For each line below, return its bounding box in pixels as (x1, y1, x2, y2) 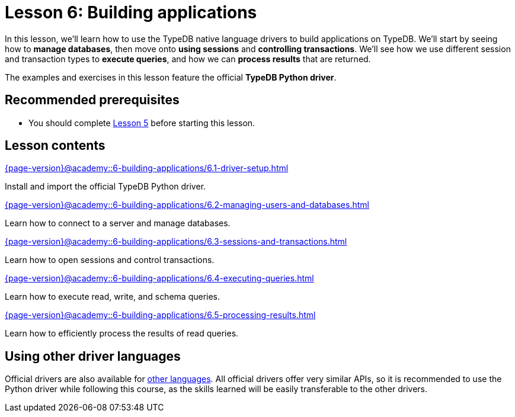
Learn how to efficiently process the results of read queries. (5, 328, 239, 339)
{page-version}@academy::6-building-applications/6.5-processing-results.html (5, 310, 316, 320)
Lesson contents (5, 138, 105, 153)
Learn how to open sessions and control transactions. (5, 255, 215, 265)
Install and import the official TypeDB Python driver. (5, 181, 206, 192)
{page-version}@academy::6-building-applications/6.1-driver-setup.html (5, 163, 289, 174)
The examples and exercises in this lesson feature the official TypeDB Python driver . (5, 72, 337, 82)
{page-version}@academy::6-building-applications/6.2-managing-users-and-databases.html (5, 200, 369, 210)
